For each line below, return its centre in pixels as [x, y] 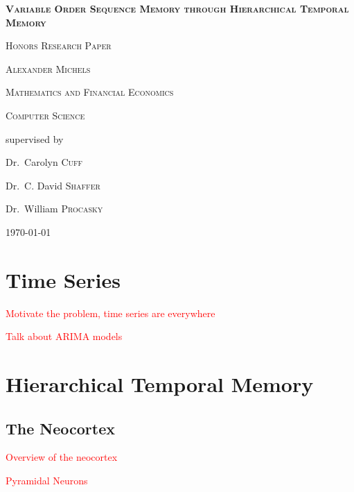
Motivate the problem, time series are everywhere [110, 313]
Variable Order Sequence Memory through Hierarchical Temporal [177, 8]
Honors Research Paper [59, 45]
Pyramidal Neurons [47, 481]
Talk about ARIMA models [64, 336]
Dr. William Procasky [54, 209]
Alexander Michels [48, 68]
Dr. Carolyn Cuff [44, 162]
